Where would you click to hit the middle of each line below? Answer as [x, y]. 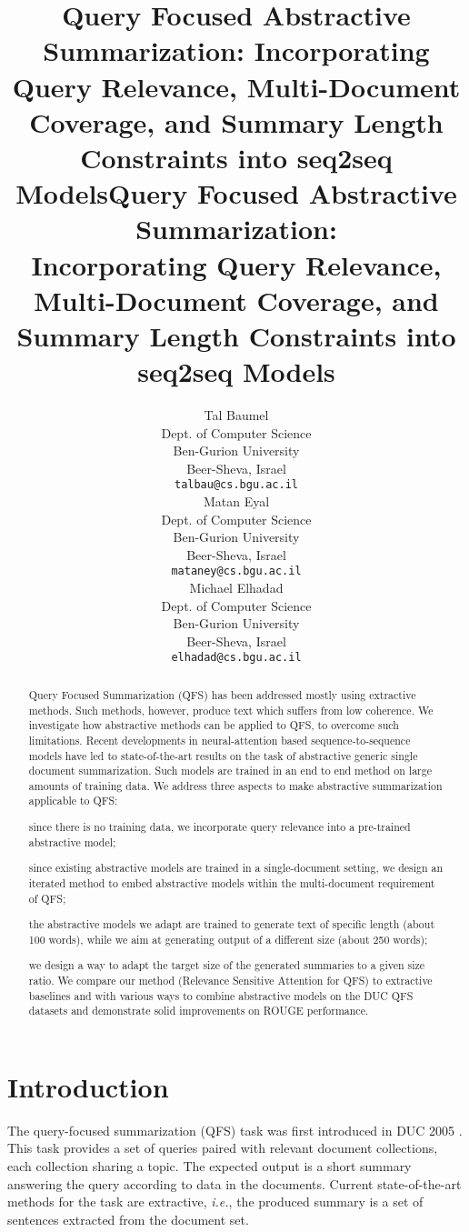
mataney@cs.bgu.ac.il [236, 571]
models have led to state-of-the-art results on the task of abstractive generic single [223, 755]
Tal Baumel [236, 415]
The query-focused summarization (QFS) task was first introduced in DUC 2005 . [235, 1130]
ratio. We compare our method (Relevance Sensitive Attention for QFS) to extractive [230, 980]
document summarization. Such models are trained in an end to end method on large [230, 771]
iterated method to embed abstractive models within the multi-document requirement [232, 882]
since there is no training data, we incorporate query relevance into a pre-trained [220, 827]
